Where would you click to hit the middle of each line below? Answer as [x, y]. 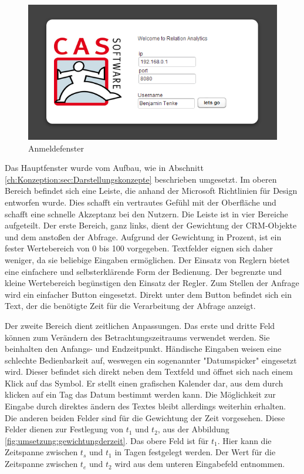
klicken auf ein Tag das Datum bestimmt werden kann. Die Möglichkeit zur [140, 394]
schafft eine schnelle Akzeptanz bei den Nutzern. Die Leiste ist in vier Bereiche [146, 214]
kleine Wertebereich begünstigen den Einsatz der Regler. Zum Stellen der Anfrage [152, 283]
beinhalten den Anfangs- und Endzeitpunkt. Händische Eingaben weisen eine [143, 349]
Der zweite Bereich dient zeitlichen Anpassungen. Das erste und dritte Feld [140, 325]
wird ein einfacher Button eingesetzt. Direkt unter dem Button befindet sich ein [148, 294]
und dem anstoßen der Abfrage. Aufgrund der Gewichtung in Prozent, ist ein [143, 236]
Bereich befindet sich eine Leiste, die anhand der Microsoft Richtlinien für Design [151, 191]
